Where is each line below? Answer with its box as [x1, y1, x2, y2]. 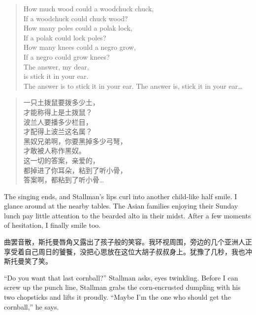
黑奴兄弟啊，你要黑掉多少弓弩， [23, 136, 127, 146]
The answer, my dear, [23, 61, 89, 71]
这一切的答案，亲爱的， [23, 155, 99, 165]
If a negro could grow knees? [23, 51, 110, 62]
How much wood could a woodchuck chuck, [23, 3, 154, 13]
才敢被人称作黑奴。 [23, 145, 86, 156]
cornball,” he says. [4, 301, 59, 312]
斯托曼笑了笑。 [4, 256, 52, 266]
